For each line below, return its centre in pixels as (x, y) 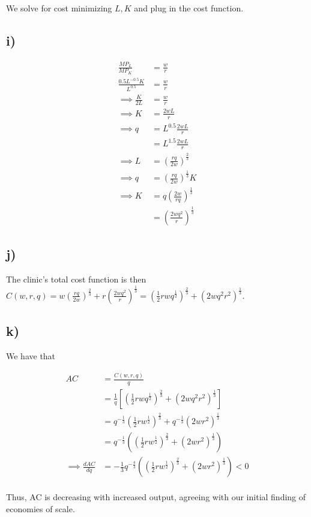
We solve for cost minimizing (59, 8)
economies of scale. (41, 509)
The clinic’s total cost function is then (76, 279)
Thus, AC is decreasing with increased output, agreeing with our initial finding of (156, 497)
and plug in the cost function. (189, 8)
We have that (31, 356)
